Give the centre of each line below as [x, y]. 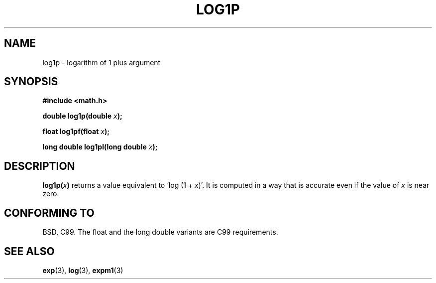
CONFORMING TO [49, 213]
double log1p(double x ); [82, 116]
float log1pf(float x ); [76, 132]
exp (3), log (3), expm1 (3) [83, 270]
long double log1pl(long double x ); [100, 147]
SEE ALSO [29, 251]
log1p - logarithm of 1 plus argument [102, 62]
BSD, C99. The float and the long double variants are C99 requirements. [160, 232]
